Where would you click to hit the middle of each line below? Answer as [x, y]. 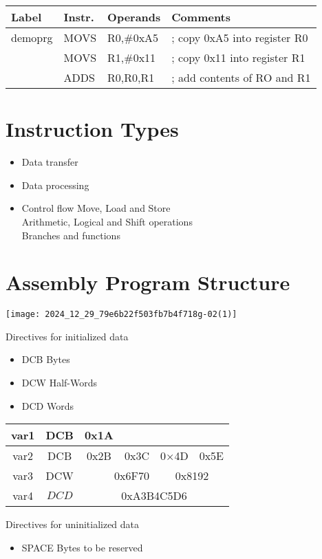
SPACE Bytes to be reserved [82, 547]
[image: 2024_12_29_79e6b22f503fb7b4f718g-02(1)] [121, 315]
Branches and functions [71, 235]
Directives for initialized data [67, 336]
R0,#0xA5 [133, 37]
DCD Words [47, 405]
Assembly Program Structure [148, 282]
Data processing [55, 185]
